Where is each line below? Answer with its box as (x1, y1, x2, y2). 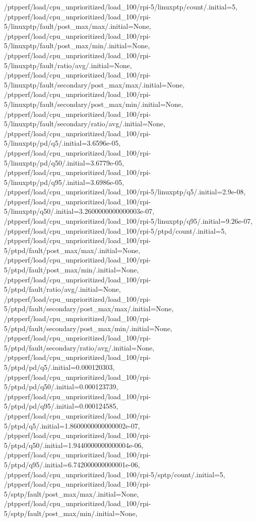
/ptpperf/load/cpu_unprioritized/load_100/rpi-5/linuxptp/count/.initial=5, (4, 1, 238, 11)
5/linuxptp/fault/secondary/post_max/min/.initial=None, (4, 98, 184, 109)
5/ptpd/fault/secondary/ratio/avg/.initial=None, (4, 342, 154, 352)
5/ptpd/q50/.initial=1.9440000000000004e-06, (4, 439, 143, 450)
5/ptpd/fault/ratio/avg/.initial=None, (4, 284, 121, 294)
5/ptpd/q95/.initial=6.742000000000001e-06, (4, 459, 140, 469)
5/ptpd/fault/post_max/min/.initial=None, (4, 264, 139, 275)
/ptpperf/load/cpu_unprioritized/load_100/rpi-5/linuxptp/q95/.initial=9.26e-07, (4, 216, 253, 226)
